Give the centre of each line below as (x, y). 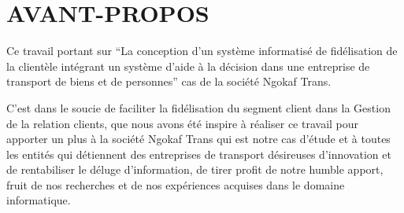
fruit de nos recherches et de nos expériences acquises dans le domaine (176, 184)
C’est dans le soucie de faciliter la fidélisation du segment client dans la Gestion (198, 107)
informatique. (39, 200)
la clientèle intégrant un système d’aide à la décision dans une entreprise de (188, 66)
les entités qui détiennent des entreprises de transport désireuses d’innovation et (199, 154)
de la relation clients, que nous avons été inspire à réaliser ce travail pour (183, 123)
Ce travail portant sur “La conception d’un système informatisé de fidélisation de (202, 51)
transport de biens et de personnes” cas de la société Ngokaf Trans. (169, 81)
